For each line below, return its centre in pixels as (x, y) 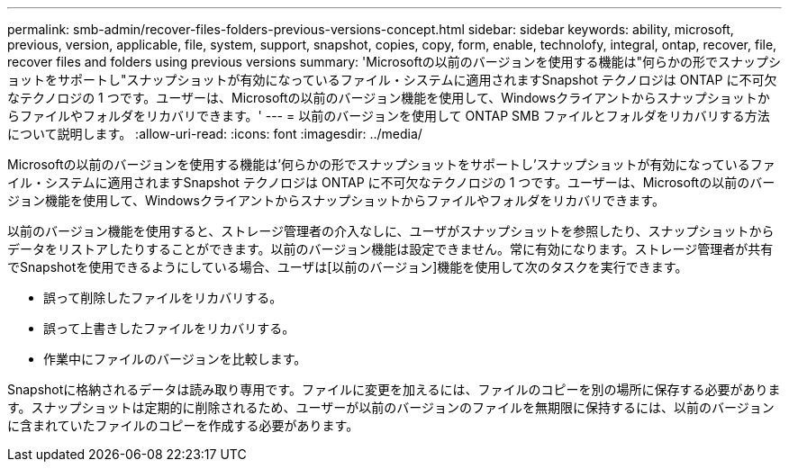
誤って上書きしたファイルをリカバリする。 (169, 328)
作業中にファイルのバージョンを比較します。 (175, 359)
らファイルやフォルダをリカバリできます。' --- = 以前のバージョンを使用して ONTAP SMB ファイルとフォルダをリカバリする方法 (389, 116)
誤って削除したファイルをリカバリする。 (163, 298)
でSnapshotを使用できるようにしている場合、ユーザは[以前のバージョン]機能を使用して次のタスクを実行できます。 (348, 267)
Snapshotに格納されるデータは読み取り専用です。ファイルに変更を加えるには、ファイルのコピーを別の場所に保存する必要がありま (394, 389)
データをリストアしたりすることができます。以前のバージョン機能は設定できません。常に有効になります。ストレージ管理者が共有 (390, 249)
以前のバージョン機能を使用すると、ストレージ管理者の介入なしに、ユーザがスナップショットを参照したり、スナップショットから (391, 231)
